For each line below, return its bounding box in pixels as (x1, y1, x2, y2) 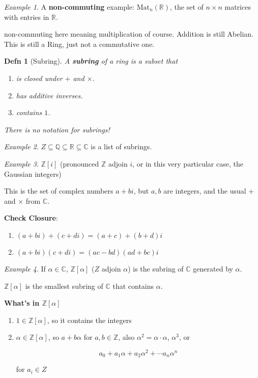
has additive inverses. (16, 90, 83, 100)
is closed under (16, 72, 63, 83)
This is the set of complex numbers (4, 185, 113, 196)
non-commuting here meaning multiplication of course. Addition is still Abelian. (4, 29, 253, 39)
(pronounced (60, 158, 99, 169)
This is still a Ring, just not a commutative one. (4, 38, 155, 49)
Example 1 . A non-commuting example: (4, 2, 134, 12)
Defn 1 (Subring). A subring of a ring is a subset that (4, 56, 178, 66)
